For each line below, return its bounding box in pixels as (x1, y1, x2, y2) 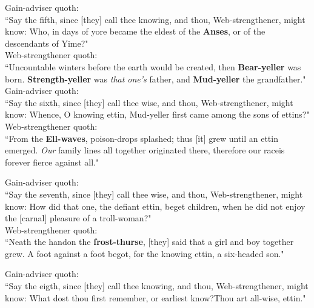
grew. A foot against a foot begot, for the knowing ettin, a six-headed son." (5, 247, 284, 259)
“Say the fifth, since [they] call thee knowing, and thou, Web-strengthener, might (5, 13, 306, 25)
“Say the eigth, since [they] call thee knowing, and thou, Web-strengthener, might (5, 280, 309, 292)
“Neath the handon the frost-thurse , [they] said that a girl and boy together (5, 235, 294, 248)
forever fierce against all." (5, 155, 99, 168)
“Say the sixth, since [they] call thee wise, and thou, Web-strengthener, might (5, 96, 293, 109)
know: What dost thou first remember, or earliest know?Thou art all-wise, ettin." (5, 291, 306, 304)
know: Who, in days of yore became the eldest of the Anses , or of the (5, 25, 266, 38)
